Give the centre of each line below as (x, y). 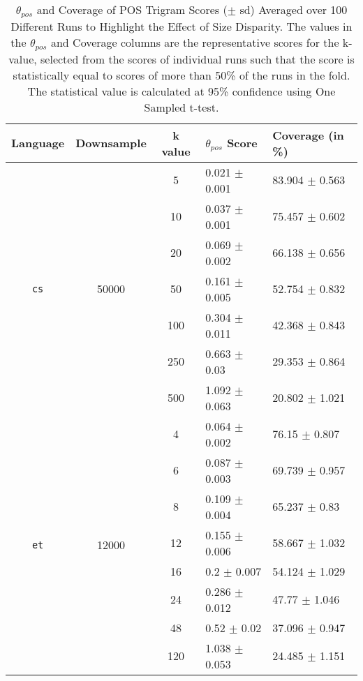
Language (38, 143)
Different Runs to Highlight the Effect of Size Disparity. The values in (181, 26)
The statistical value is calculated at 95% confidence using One (181, 91)
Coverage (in (308, 135)
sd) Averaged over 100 (294, 9)
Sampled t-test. (181, 107)
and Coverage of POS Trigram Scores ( (132, 9)
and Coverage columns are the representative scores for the (195, 42)
